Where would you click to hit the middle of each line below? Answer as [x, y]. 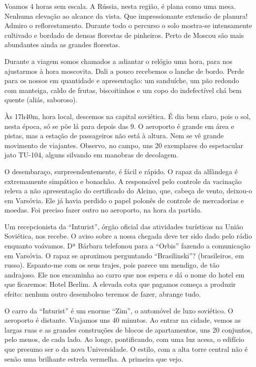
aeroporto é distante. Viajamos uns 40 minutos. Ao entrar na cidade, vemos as [123, 320]
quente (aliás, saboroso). [41, 100]
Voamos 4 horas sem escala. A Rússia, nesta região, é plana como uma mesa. [120, 6]
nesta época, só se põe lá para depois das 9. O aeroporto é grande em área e [119, 126]
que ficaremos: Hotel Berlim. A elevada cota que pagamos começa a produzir [120, 284]
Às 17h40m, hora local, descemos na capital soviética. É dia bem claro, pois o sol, [128, 116]
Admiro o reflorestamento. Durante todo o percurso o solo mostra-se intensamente [128, 25]
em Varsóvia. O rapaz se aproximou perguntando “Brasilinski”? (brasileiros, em [124, 255]
